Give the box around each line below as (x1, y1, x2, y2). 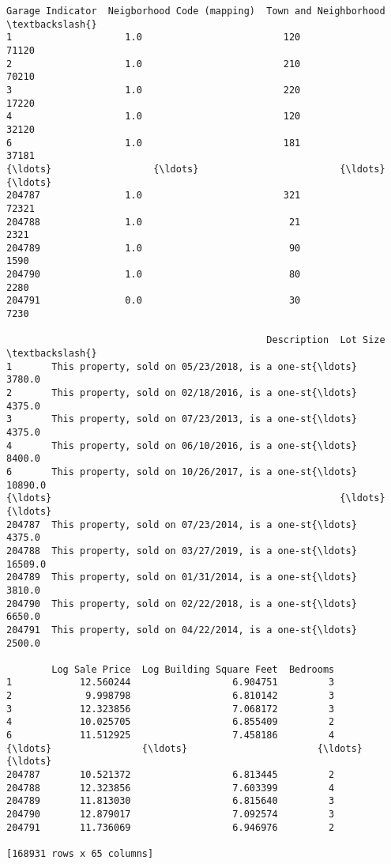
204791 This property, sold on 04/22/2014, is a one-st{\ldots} (6, 624, 357, 636)
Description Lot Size (266, 334, 385, 346)
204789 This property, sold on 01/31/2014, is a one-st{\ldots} (6, 572, 357, 583)
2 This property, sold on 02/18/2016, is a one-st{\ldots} (6, 387, 357, 399)
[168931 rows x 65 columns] (6, 848, 154, 859)
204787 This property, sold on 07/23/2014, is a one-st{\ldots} (6, 519, 357, 530)
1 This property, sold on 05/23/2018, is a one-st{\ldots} (6, 360, 357, 372)
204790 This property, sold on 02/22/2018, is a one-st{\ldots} (6, 598, 357, 609)
